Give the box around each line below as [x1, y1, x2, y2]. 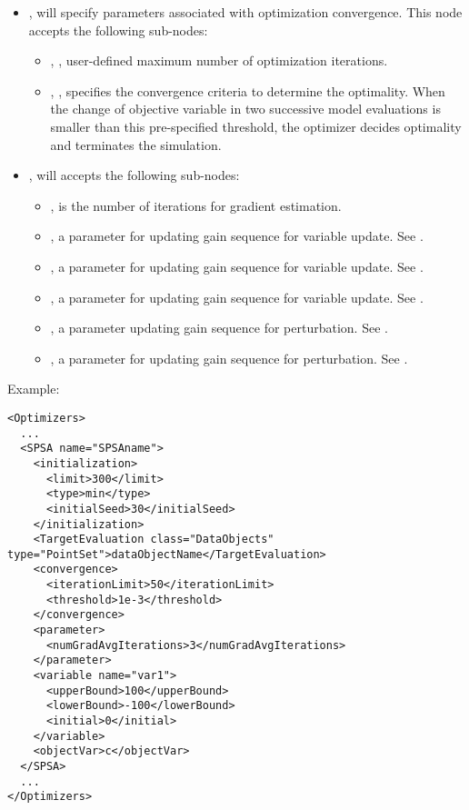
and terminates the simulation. [50, 135, 222, 154]
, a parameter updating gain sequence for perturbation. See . [50, 318, 388, 337]
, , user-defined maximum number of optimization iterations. [50, 51, 388, 70]
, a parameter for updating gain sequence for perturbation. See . [50, 348, 408, 367]
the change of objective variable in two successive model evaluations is [50, 99, 441, 118]
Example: [7, 379, 60, 398]
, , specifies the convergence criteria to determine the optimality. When [50, 81, 445, 100]
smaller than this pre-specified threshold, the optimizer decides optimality [50, 116, 462, 135]
